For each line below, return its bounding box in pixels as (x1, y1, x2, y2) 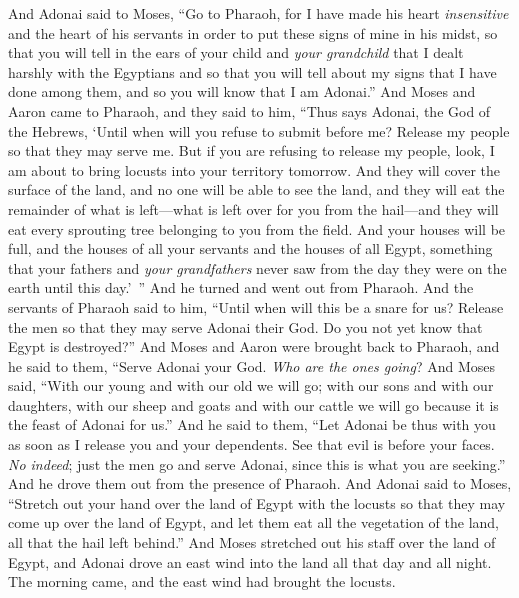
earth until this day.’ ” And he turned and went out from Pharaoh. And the (8, 277, 474, 298)
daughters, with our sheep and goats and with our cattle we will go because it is (8, 394, 499, 415)
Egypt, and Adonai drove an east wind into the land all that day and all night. (8, 551, 492, 572)
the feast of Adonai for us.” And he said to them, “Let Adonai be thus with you (8, 414, 496, 435)
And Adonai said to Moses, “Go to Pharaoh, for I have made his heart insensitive (8, 3, 509, 23)
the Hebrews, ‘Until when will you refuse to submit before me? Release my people (8, 120, 510, 141)
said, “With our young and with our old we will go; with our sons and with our (8, 375, 494, 396)
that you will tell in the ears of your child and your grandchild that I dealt (8, 42, 464, 63)
